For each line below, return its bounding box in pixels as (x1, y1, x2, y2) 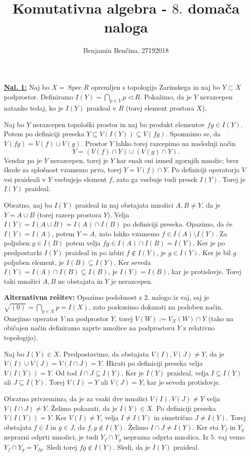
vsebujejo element (54, 174, 107, 184)
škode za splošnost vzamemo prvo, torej (4, 164, 122, 175)
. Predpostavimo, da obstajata (59, 348, 149, 358)
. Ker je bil (198, 247, 231, 258)
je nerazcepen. (111, 276, 153, 286)
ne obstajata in (58, 276, 103, 286)
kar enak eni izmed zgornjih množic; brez (116, 155, 239, 165)
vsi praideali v (4, 174, 46, 184)
